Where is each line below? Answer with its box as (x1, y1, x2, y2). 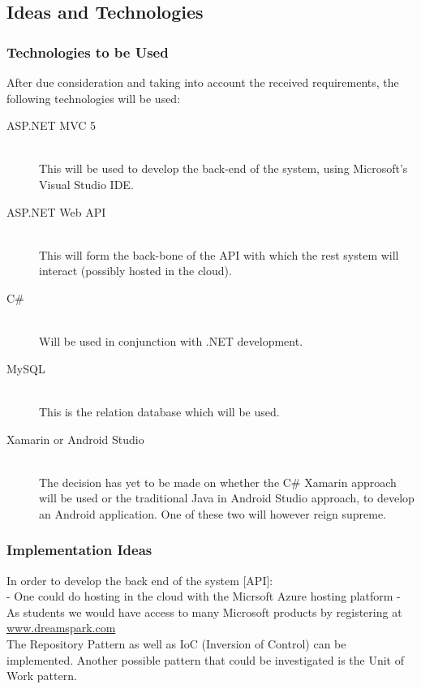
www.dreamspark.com (6, 619, 116, 636)
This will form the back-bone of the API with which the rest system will (39, 246, 399, 263)
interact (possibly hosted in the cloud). (39, 262, 232, 279)
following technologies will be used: (6, 89, 181, 106)
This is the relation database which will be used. (39, 403, 280, 420)
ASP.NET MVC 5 (6, 117, 97, 134)
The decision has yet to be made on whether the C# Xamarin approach (39, 473, 397, 490)
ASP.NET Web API (6, 203, 106, 220)
